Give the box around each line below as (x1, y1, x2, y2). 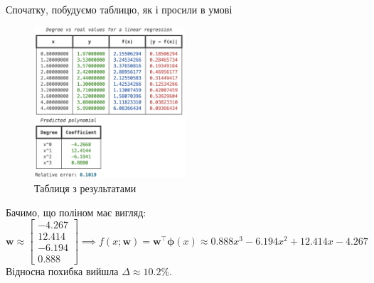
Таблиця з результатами (34, 181, 137, 196)
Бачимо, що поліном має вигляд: (6, 204, 146, 219)
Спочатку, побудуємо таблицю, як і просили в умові (6, 2, 233, 16)
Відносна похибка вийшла (6, 264, 119, 279)
